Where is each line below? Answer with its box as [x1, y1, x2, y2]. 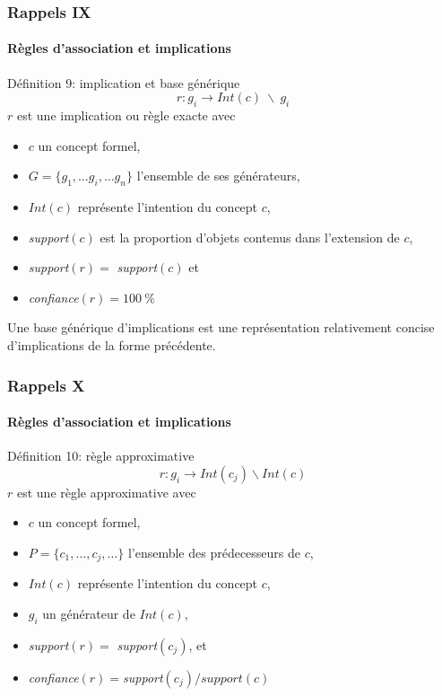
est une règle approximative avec [16, 482, 196, 501]
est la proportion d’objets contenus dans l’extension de [100, 227, 400, 246]
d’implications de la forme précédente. [7, 335, 216, 354]
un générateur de [42, 604, 135, 623]
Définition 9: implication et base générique [7, 73, 240, 92]
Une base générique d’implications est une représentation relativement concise [7, 318, 435, 337]
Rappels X [7, 374, 85, 396]
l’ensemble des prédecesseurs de [127, 543, 301, 561]
